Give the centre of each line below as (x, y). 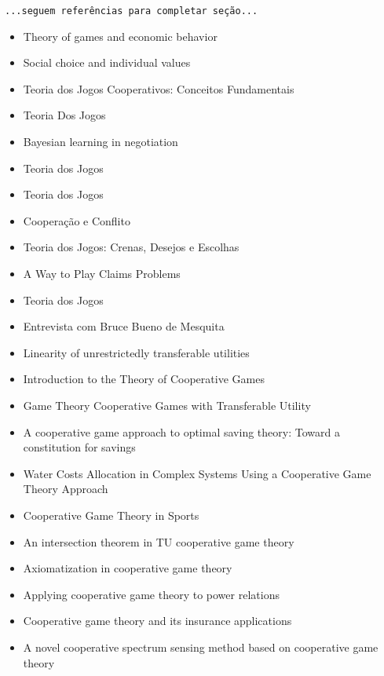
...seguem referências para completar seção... (132, 11)
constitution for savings (79, 447)
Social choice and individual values (107, 62)
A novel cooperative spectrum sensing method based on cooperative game (201, 647)
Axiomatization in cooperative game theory (128, 568)
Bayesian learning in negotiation (101, 142)
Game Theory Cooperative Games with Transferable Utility (167, 405)
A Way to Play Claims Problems (102, 273)
